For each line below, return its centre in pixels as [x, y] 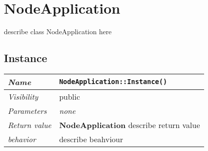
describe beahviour [91, 139]
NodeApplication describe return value [130, 125]
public [70, 96]
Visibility [23, 96]
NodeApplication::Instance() [113, 82]
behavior [22, 139]
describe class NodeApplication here [58, 32]
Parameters [27, 110]
